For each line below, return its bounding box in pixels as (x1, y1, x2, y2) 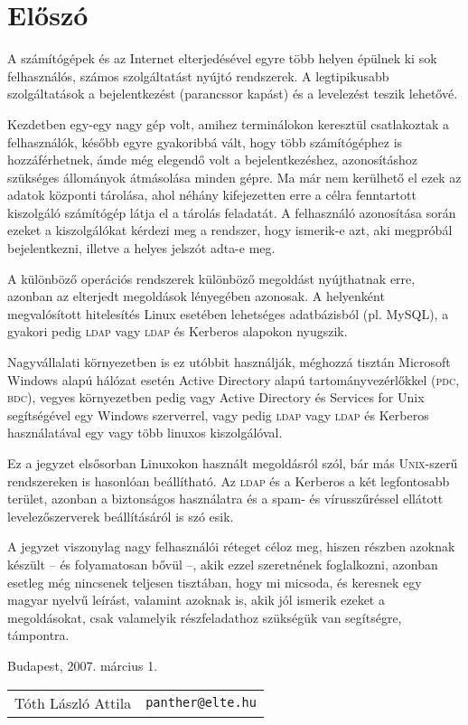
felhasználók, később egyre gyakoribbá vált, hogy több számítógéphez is (7, 132, 403, 151)
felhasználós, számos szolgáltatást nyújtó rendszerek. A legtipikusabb (7, 66, 389, 85)
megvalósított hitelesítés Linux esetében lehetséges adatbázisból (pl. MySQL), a (7, 304, 449, 323)
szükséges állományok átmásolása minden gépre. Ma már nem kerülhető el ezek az (7, 167, 462, 186)
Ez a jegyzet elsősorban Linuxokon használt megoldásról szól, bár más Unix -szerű (7, 454, 458, 472)
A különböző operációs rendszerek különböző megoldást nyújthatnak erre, (7, 268, 416, 287)
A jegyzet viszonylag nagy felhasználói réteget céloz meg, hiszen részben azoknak (7, 537, 455, 556)
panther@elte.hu (145, 695, 257, 711)
